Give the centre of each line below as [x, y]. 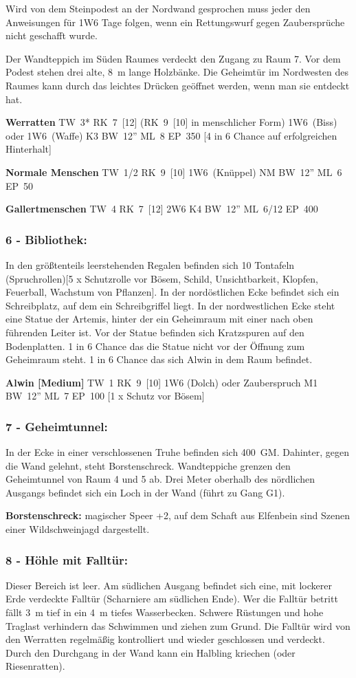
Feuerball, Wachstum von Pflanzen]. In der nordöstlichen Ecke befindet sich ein [173, 292]
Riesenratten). [35, 666]
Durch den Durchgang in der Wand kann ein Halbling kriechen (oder [151, 652]
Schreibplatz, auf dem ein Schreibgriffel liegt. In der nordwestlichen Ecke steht [170, 305]
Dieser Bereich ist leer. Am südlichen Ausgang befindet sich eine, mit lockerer [169, 585]
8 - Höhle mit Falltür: [67, 559]
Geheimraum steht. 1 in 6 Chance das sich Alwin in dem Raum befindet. [159, 359]
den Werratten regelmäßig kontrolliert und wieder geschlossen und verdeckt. [165, 639]
